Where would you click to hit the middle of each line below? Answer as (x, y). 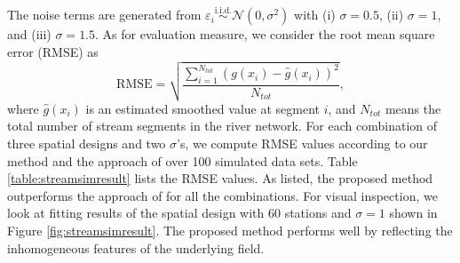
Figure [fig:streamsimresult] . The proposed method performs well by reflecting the (230, 231)
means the (413, 108)
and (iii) (29, 34)
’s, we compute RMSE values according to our (302, 143)
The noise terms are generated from (104, 15)
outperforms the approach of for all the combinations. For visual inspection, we (222, 195)
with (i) (315, 15)
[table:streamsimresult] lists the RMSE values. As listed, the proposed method (220, 178)
